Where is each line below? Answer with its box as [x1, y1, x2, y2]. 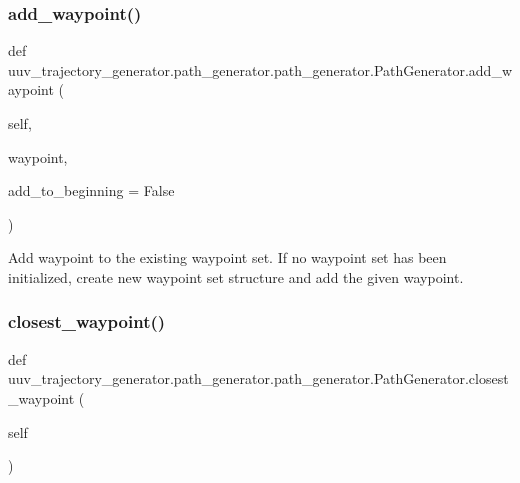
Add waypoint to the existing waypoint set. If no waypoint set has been [8, 247, 447, 268]
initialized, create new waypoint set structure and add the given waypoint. [8, 266, 464, 287]
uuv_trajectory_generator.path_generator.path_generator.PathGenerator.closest [8, 368, 509, 389]
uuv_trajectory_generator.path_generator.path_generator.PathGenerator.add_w [8, 59, 513, 80]
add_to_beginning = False [8, 180, 175, 201]
